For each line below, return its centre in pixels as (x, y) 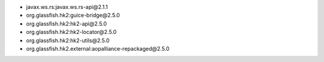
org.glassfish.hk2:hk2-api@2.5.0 (67, 23)
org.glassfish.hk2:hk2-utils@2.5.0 (68, 40)
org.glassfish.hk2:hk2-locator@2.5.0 (71, 32)
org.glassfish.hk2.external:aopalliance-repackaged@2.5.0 (98, 48)
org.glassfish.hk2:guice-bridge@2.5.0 (73, 15)
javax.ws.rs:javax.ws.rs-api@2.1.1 (67, 7)
